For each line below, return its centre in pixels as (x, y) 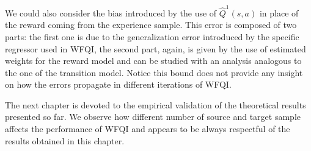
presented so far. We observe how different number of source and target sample (153, 117)
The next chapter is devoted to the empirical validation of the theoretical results (155, 104)
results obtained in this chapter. (65, 140)
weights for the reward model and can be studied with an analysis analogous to (153, 61)
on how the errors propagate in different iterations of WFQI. (118, 84)
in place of (279, 12)
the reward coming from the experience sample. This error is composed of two (151, 25)
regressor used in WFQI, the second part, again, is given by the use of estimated (155, 48)
